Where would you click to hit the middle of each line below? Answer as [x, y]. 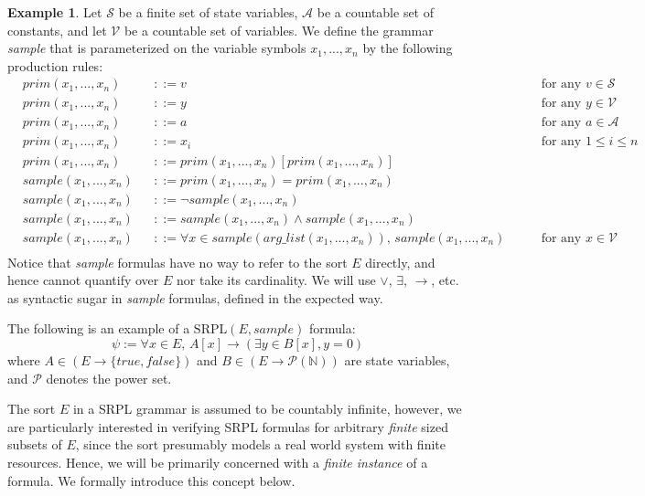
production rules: [55, 65]
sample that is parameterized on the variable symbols [157, 48]
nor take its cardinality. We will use [276, 280]
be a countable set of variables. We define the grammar [279, 30]
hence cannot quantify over [83, 280]
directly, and [400, 262]
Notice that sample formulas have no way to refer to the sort [177, 262]
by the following [408, 48]
